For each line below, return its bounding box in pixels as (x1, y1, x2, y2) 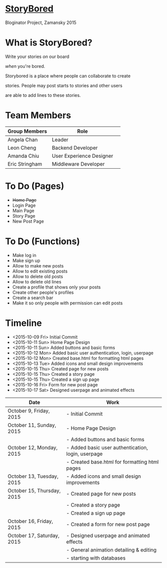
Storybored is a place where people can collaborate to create (5, 73, 131, 79)
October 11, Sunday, (7, 421, 56, 428)
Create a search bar (12, 294, 54, 300)
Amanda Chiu (7, 152, 40, 159)
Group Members (7, 128, 47, 135)
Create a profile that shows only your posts (12, 284, 101, 290)
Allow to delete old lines (12, 279, 62, 284)
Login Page (12, 202, 36, 208)
